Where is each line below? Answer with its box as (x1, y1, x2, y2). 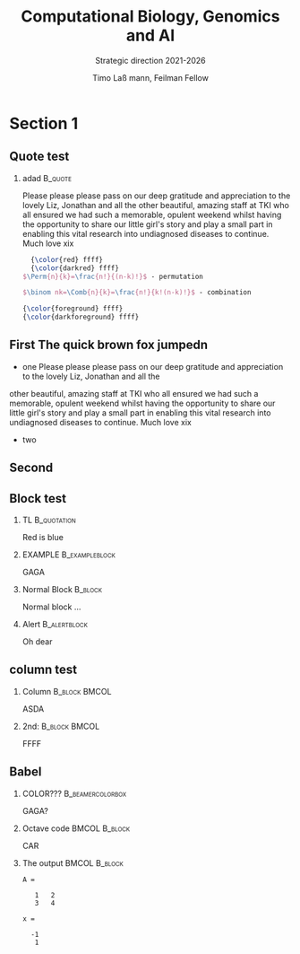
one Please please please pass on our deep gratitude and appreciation (21, 361, 284, 372)
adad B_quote (21, 172, 73, 183)
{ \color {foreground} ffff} (21, 304, 124, 313)
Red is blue (21, 532, 64, 543)
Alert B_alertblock (21, 619, 88, 630)
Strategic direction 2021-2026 (95, 55, 206, 66)
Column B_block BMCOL (21, 686, 112, 696)
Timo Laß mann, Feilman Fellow (92, 72, 209, 83)
